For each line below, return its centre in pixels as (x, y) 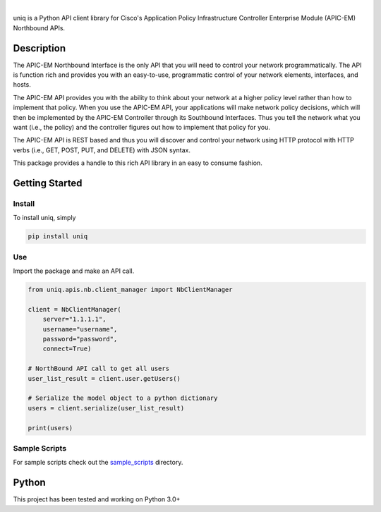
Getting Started (48, 183)
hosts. (22, 85)
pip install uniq (58, 237)
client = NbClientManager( (74, 309)
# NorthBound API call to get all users (98, 369)
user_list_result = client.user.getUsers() (104, 378)
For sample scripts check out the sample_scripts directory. (98, 463)
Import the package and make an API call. (74, 271)
